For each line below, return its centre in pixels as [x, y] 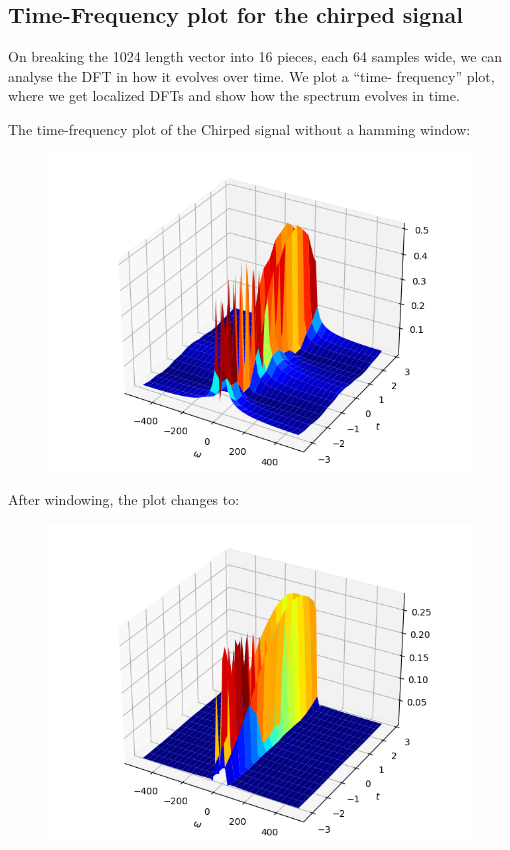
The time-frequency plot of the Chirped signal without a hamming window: [239, 128]
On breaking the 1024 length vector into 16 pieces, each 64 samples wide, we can [255, 56]
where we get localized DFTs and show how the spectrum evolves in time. [234, 95]
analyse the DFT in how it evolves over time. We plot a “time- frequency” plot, [251, 75]
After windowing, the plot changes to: [124, 499]
